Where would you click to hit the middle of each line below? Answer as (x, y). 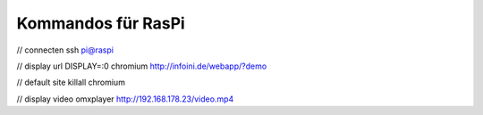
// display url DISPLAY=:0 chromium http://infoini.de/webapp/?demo (142, 66)
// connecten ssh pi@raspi (65, 50)
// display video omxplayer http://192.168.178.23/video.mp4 (125, 99)
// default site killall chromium (71, 82)
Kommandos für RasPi (101, 23)
